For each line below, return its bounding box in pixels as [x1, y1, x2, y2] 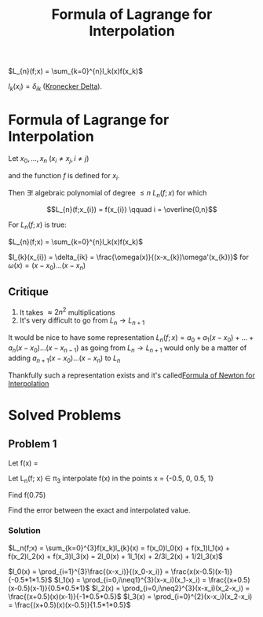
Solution [8, 525, 42, 536]
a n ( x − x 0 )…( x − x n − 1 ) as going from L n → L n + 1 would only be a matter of [8, 343, 247, 354]
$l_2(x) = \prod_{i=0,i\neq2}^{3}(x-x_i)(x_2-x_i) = [91, 583, 250, 593]
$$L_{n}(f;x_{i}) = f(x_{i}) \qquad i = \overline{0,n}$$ [46, 205, 217, 214]
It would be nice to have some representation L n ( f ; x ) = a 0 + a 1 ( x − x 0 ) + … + [8, 333, 254, 344]
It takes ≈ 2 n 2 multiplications [19, 306, 115, 317]
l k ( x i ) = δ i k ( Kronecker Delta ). [8, 82, 103, 93]
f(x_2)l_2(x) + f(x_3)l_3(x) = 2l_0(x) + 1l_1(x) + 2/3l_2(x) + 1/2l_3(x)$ [8, 551, 224, 560]
